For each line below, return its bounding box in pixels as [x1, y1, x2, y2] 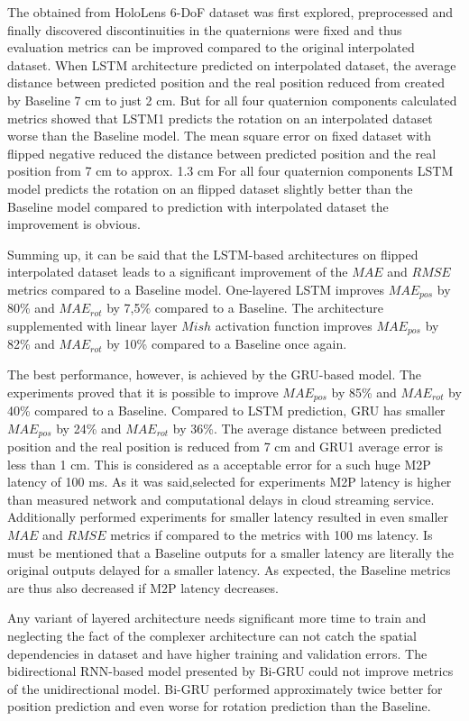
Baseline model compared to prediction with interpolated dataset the [7, 196, 389, 215]
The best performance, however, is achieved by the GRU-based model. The [7, 365, 422, 383]
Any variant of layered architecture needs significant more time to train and [7, 608, 427, 627]
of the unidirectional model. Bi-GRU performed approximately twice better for [7, 679, 443, 698]
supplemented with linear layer [7, 315, 178, 334]
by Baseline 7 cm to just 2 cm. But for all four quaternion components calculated [7, 90, 457, 109]
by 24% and [56, 418, 122, 437]
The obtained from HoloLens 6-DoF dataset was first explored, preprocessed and [7, 3, 453, 21]
